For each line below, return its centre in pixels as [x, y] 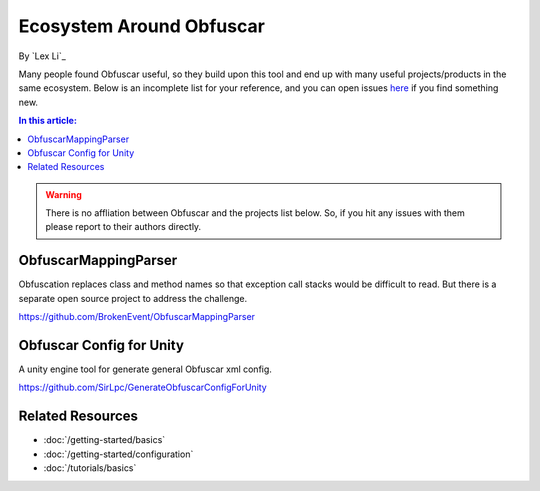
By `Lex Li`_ [42, 56]
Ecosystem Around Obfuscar [141, 26]
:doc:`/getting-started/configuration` [118, 454]
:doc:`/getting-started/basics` [104, 440]
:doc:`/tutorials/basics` [90, 468]
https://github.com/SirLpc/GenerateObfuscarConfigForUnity [142, 387]
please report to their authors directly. [123, 227]
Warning [63, 194]
